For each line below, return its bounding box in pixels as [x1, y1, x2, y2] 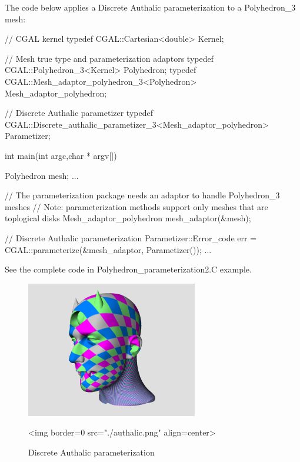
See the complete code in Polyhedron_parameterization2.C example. [5, 263, 252, 275]
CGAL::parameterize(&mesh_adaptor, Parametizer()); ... [5, 243, 212, 255]
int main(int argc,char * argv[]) [5, 149, 117, 161]
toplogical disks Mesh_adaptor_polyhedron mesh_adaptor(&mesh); [5, 212, 251, 224]
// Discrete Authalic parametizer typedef [5, 107, 153, 119]
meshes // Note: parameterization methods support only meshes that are [5, 200, 268, 212]
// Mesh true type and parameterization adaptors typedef [5, 52, 214, 64]
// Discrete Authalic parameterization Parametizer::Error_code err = [5, 231, 257, 244]
